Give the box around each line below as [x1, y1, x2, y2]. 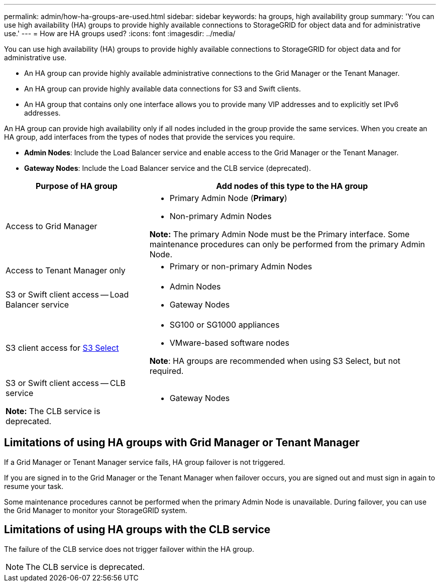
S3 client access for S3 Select [6, 343, 119, 353]
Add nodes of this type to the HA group [216, 181, 368, 191]
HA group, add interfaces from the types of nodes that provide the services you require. [4, 133, 295, 141]
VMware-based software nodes [169, 338, 289, 348]
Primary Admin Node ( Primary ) [169, 193, 287, 203]
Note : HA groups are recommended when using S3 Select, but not [149, 356, 401, 366]
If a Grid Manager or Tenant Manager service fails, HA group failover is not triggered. [4, 457, 285, 466]
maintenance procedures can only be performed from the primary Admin [149, 239, 425, 249]
